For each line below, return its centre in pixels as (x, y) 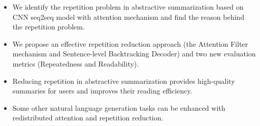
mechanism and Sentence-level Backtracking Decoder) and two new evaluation (134, 54)
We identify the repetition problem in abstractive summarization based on (128, 7)
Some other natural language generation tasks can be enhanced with (119, 107)
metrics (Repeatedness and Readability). (76, 63)
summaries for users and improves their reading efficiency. (102, 91)
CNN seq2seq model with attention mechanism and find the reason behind (128, 17)
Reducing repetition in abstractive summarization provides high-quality (124, 81)
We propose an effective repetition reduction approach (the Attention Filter (130, 43)
